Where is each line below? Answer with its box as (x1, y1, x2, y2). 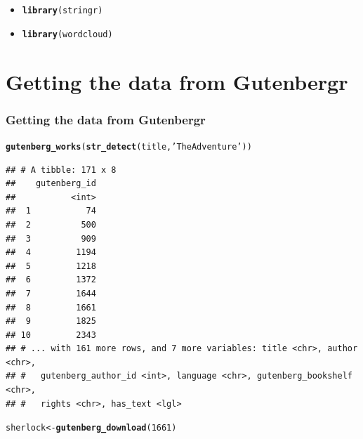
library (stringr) (22, 6, 103, 15)
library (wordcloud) (22, 29, 113, 39)
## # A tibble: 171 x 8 (6, 164, 117, 175)
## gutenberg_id (6, 178, 96, 189)
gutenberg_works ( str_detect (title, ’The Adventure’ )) (6, 141, 252, 152)
